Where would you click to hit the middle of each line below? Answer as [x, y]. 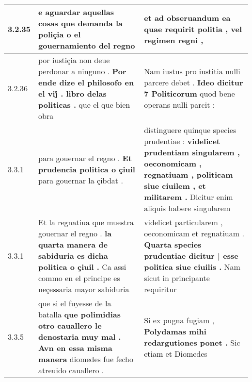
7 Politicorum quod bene [189, 93]
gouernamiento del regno [87, 45]
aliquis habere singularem [187, 208]
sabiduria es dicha [73, 256]
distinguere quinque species [190, 130]
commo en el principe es [79, 278]
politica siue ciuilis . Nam [192, 267]
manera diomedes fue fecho [86, 359]
